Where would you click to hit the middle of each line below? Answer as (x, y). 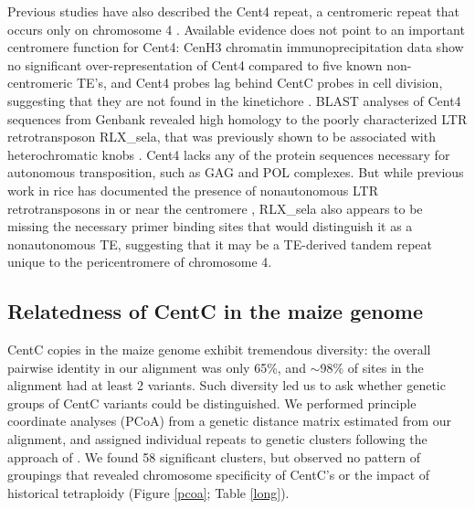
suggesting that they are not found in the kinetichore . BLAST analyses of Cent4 (234, 100)
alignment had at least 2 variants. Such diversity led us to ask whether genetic (227, 385)
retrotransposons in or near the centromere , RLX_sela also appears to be (215, 208)
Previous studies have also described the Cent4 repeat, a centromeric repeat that (234, 11)
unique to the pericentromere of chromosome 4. (140, 262)
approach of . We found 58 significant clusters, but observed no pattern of (214, 456)
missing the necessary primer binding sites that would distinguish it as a (210, 226)
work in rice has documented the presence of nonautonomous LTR (193, 190)
